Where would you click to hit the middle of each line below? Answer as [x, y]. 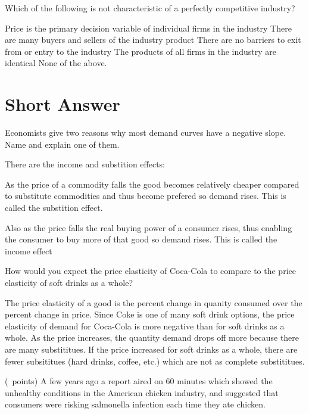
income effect [29, 250]
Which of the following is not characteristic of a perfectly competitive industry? [150, 8]
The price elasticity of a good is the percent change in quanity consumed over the [154, 302]
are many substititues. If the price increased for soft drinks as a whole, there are [151, 349]
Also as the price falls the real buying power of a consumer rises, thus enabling [149, 227]
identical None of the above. [56, 63]
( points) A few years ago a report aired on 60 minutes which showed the [139, 381]
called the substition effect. [54, 208]
